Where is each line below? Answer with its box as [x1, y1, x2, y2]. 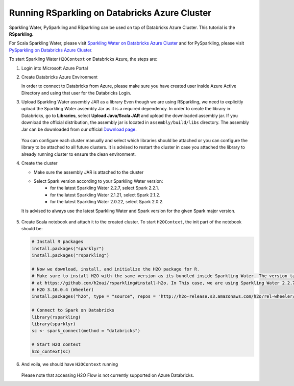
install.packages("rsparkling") [31, 253, 110, 258]
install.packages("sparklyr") [31, 245, 104, 251]
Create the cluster [21, 160, 58, 166]
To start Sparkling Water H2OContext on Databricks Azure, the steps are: [9, 56, 158, 62]
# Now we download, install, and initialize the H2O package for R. [31, 266, 200, 272]
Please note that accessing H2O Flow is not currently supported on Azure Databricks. [21, 372, 195, 378]
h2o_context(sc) [31, 348, 71, 354]
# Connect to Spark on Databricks [31, 308, 115, 313]
